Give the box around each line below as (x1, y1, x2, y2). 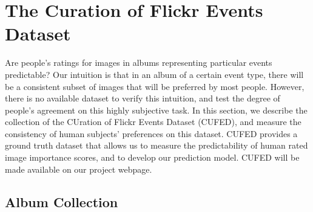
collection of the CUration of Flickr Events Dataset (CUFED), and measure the (5, 115, 301, 128)
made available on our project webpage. (5, 162, 152, 175)
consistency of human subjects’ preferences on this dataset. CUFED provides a (5, 127, 298, 140)
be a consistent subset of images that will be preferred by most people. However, (5, 80, 305, 92)
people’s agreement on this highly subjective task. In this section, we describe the (5, 103, 308, 116)
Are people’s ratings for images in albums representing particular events (5, 56, 272, 69)
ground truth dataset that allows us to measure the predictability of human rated (5, 139, 308, 152)
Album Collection (5, 192, 118, 211)
